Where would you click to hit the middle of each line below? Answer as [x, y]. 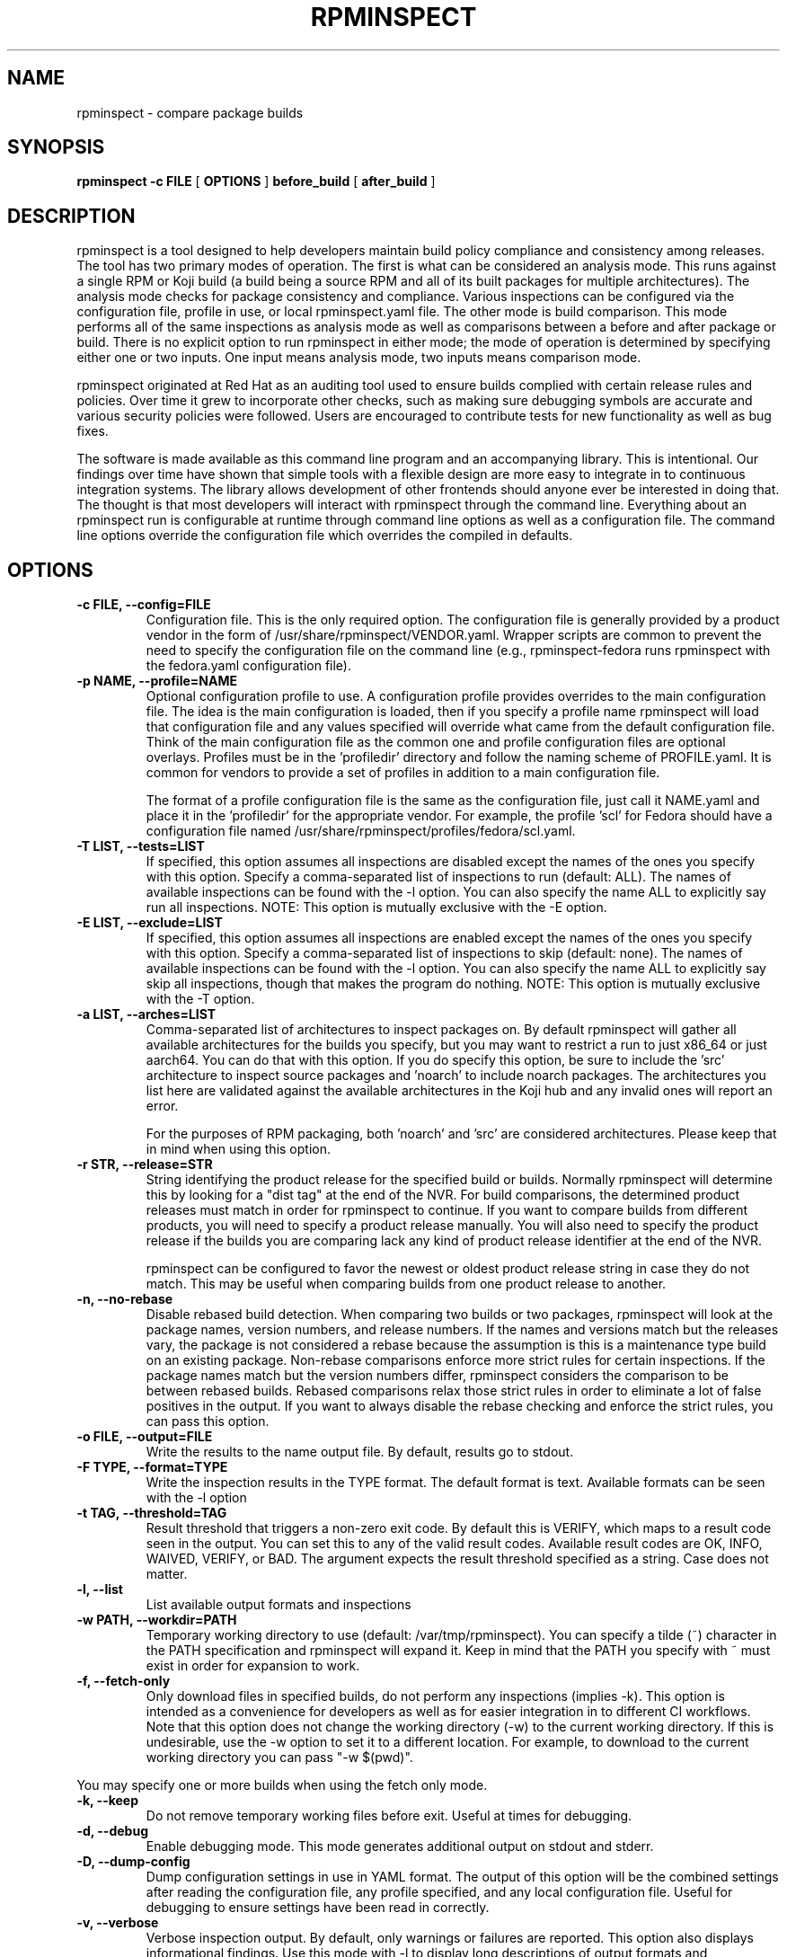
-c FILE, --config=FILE [144, 605]
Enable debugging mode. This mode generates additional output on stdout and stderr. [400, 1846]
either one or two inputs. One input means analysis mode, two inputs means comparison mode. [359, 358]
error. [162, 1106]
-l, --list [100, 1590]
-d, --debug [112, 1831]
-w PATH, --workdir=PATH [157, 1620]
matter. [167, 1574]
